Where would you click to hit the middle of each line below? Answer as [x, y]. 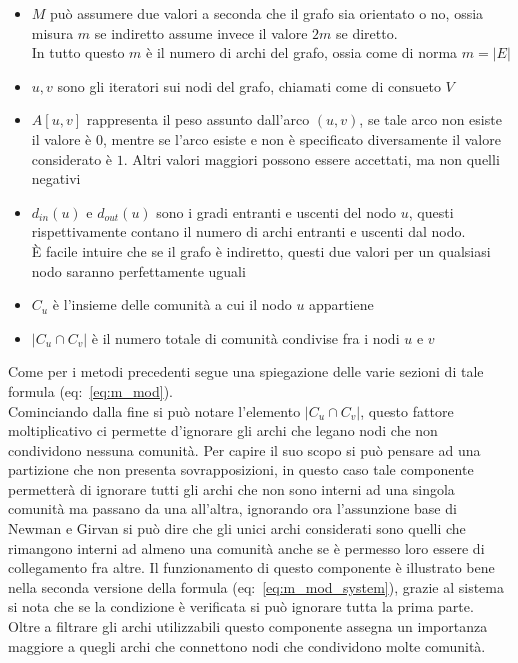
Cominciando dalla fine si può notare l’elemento [154, 410]
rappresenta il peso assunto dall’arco [198, 119]
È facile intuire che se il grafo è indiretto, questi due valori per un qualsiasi [261, 250]
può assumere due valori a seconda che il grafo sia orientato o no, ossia [267, 13]
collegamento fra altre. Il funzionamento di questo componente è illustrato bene [251, 567]
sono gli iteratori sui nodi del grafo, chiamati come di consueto [249, 85]
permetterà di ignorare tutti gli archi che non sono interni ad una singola [231, 488]
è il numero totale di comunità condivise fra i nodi [245, 337]
